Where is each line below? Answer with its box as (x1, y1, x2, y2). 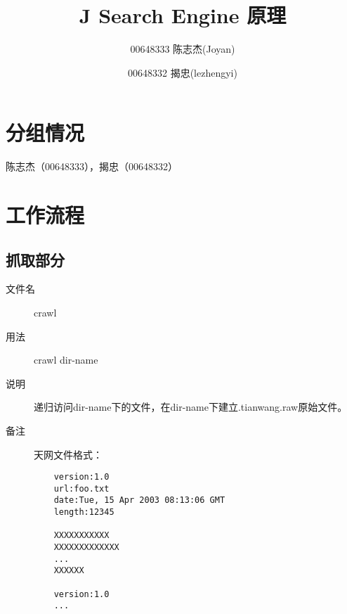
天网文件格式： (34, 447, 103, 461)
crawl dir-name (34, 352, 98, 367)
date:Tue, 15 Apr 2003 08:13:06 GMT (53, 495, 225, 506)
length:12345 (53, 507, 114, 518)
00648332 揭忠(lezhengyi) (128, 65, 237, 79)
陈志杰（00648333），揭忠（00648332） (6, 159, 178, 174)
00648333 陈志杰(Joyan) (130, 41, 235, 56)
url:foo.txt (53, 483, 110, 494)
